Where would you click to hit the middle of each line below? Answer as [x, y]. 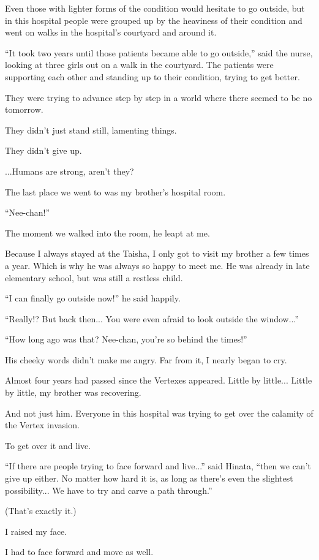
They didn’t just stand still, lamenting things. [91, 130]
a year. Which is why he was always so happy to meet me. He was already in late [157, 265]
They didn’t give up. [43, 150]
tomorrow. [24, 109]
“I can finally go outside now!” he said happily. [93, 298]
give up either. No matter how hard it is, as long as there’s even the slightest [149, 478]
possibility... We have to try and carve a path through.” [109, 490]
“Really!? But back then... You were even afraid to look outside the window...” [152, 318]
